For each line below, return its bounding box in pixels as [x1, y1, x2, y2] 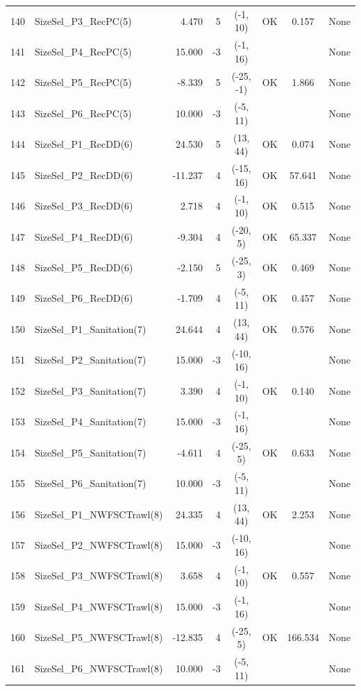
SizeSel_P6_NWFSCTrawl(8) [35, 660, 163, 675]
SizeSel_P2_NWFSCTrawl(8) [35, 537, 163, 552]
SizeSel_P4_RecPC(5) [35, 44, 132, 58]
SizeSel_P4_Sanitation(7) [35, 414, 146, 429]
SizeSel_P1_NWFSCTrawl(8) [35, 506, 163, 521]
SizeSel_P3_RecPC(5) [35, 13, 132, 28]
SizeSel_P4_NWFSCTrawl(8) [35, 599, 163, 613]
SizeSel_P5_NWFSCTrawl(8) [35, 630, 163, 645]
